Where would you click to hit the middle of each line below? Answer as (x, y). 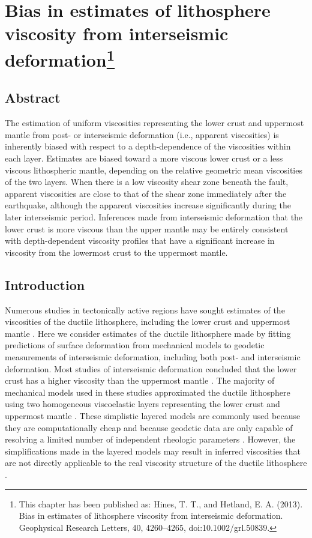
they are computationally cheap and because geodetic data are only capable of (149, 427)
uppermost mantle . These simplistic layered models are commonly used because (153, 415)
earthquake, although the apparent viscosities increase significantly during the (148, 205)
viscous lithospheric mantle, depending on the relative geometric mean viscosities (154, 170)
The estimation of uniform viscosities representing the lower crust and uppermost (154, 123)
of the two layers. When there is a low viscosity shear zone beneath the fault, (147, 182)
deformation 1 (60, 58)
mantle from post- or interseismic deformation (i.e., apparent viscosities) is (142, 134)
